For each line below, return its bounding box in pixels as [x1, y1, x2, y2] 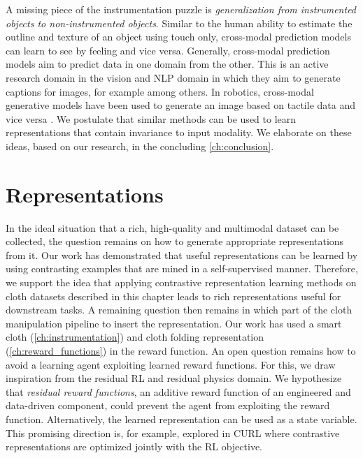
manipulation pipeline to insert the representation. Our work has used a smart [6, 316, 342, 330]
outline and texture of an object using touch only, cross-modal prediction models [6, 29, 351, 44]
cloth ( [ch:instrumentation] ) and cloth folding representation [6, 330, 264, 344]
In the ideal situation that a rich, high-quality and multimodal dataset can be [6, 220, 339, 235]
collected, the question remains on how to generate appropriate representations [6, 234, 344, 249]
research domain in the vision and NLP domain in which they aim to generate [6, 70, 341, 84]
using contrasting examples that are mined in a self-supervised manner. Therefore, [6, 261, 358, 276]
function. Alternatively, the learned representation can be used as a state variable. [6, 411, 357, 426]
